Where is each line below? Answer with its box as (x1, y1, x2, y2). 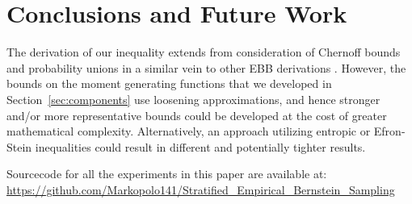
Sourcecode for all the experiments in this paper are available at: (6, 165, 327, 182)
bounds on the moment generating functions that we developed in (6, 75, 332, 92)
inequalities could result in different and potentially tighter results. (35, 138, 366, 155)
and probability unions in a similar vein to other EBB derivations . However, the (6, 59, 406, 76)
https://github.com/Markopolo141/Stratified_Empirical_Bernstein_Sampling (6, 181, 395, 198)
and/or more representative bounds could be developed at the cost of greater (6, 106, 387, 123)
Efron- (373, 123, 406, 139)
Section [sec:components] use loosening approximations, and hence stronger (6, 90, 380, 107)
